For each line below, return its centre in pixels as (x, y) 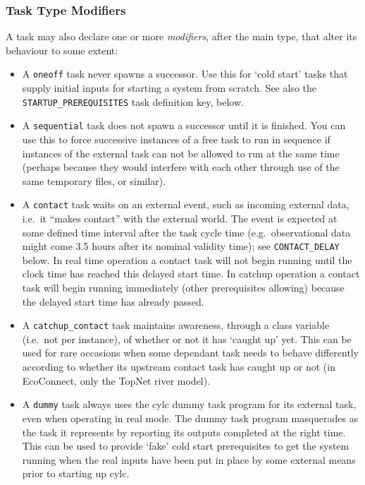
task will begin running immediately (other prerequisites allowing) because (183, 288)
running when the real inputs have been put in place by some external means (189, 459)
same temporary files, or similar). (94, 180)
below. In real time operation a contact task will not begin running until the (187, 259)
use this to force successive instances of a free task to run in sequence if (176, 139)
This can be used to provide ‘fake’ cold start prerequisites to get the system (186, 446)
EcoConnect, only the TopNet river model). (116, 380)
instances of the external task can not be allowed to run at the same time (181, 153)
